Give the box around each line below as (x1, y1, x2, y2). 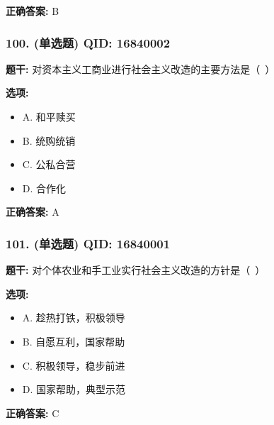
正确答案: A (6, 204, 59, 219)
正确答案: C (6, 405, 59, 420)
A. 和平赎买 (22, 109, 76, 123)
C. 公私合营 (22, 157, 76, 172)
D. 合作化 (22, 180, 67, 195)
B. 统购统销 (22, 133, 76, 148)
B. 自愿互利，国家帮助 (22, 333, 125, 348)
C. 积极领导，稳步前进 (22, 358, 125, 372)
